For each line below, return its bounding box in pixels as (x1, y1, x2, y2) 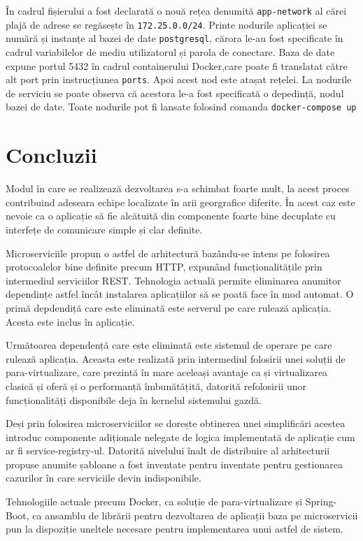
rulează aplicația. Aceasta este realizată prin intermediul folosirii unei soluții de (6, 351, 346, 366)
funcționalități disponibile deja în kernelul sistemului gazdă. (6, 392, 262, 407)
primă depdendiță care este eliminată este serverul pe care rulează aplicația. (6, 300, 332, 315)
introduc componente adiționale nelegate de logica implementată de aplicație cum (6, 429, 355, 444)
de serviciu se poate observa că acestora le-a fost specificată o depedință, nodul (6, 85, 344, 100)
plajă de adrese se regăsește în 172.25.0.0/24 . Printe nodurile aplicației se (6, 17, 327, 31)
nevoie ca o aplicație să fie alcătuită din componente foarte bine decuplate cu (6, 208, 336, 223)
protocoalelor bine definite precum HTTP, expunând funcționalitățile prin (6, 259, 322, 274)
